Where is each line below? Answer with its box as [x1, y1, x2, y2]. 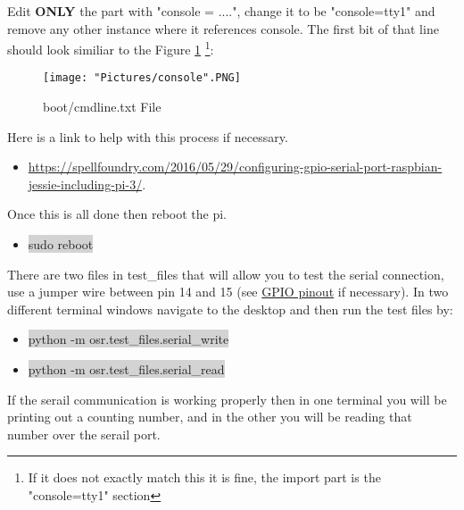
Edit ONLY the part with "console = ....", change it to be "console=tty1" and [7, 2, 435, 20]
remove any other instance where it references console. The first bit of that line [7, 19, 439, 38]
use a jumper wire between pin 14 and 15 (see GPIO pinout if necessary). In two [7, 282, 449, 301]
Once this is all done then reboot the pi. [7, 205, 227, 223]
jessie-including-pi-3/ [28, 174, 143, 193]
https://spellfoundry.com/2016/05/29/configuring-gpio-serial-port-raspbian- [28, 157, 443, 176]
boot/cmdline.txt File [43, 97, 162, 116]
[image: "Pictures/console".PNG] [43, 71, 241, 85]
